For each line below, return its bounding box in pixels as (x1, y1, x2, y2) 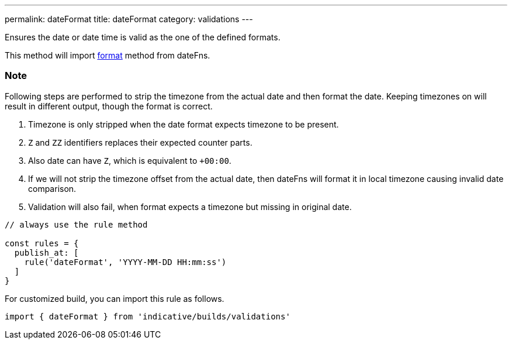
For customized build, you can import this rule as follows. (5, 293, 224, 304)
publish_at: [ (14, 247, 79, 257)
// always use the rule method (5, 219, 148, 229)
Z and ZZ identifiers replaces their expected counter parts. (28, 137, 252, 147)
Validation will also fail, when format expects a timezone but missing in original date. (28, 201, 352, 212)
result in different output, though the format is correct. (5, 101, 213, 111)
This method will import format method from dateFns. (5, 50, 210, 60)
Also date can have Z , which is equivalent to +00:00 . (28, 155, 231, 166)
